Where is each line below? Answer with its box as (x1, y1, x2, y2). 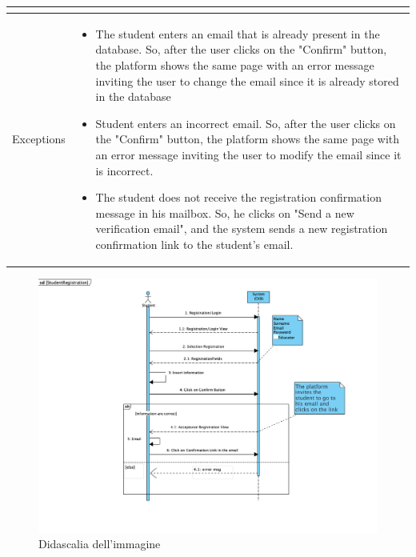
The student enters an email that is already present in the (95, 25, 380, 42)
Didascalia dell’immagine (38, 535, 161, 552)
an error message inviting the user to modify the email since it (95, 146, 402, 162)
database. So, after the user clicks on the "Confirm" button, (95, 41, 387, 58)
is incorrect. (95, 162, 154, 178)
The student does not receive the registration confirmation (95, 189, 382, 206)
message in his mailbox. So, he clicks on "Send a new (95, 204, 354, 221)
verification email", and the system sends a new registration (95, 220, 388, 237)
